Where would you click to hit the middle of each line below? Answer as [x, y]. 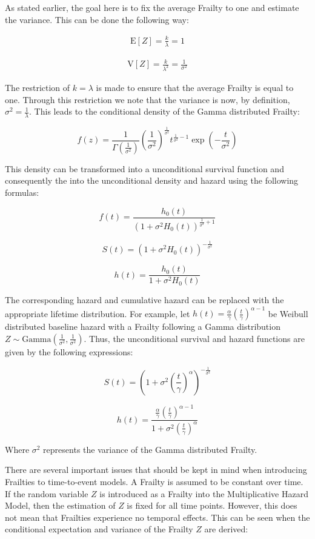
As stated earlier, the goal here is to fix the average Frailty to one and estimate [152, 7]
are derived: [226, 529]
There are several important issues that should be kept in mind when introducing [156, 470]
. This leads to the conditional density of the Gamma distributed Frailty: [164, 111]
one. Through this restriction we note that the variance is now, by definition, [148, 99]
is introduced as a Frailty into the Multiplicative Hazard [204, 493]
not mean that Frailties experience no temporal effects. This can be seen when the [157, 517]
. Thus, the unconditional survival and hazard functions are [194, 338]
